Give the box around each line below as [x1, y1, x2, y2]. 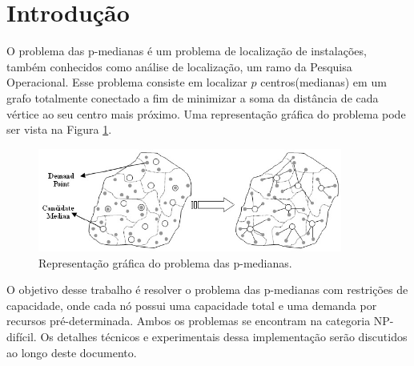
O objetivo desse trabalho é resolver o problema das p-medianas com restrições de [6, 281, 408, 298]
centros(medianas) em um [260, 74, 387, 90]
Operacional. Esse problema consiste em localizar [6, 74, 247, 90]
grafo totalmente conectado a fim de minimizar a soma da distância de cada [6, 89, 379, 106]
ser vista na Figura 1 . [6, 121, 112, 138]
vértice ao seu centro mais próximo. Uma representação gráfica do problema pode [6, 105, 406, 122]
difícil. [6, 328, 37, 344]
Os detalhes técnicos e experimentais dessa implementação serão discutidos [40, 328, 408, 344]
